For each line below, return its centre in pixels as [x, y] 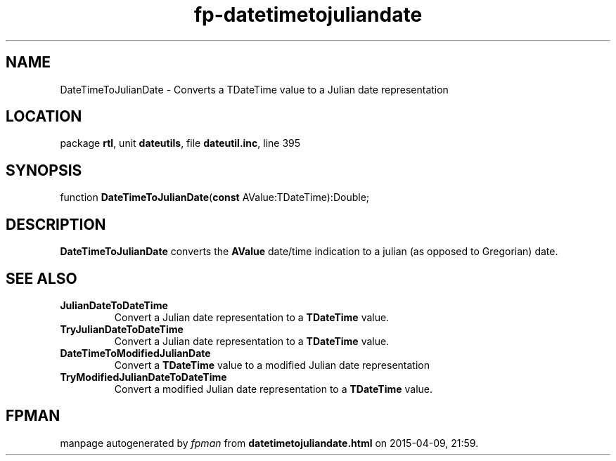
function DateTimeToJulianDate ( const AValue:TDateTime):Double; [215, 197]
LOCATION [44, 117]
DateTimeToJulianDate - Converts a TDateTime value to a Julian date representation [254, 89]
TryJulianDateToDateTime [122, 329]
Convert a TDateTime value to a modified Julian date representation [272, 365]
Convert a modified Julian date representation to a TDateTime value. [274, 389]
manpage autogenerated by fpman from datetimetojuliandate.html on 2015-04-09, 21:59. [269, 443]
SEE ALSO [41, 278]
